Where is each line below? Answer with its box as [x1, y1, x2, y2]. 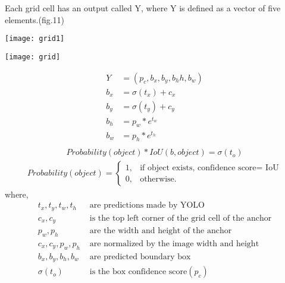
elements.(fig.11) [5, 13, 65, 26]
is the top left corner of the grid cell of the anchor [89, 214, 272, 222]
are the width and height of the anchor [89, 227, 232, 236]
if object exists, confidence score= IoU [140, 163, 279, 172]
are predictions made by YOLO [89, 201, 205, 210]
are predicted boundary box [89, 252, 191, 261]
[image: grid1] [5, 34, 65, 43]
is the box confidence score [89, 268, 187, 276]
